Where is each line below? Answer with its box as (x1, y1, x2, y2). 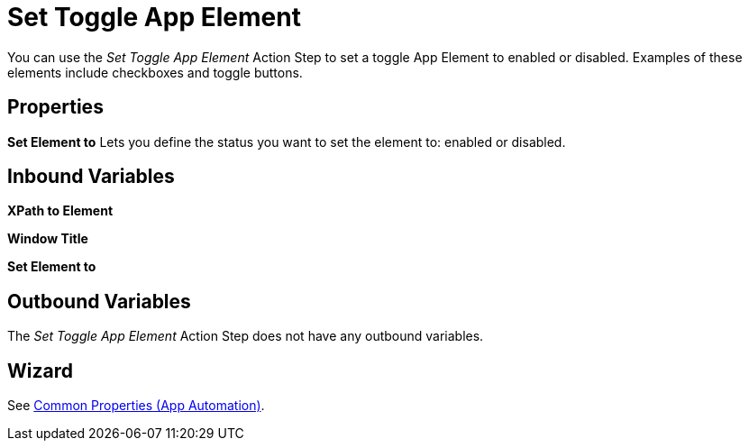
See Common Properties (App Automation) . (7, 398, 265, 414)
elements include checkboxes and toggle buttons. (7, 64, 303, 80)
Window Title (7, 231, 88, 247)
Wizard (7, 359, 73, 382)
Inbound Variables (7, 165, 175, 188)
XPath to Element (7, 203, 114, 219)
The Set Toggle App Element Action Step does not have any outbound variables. (7, 328, 484, 344)
